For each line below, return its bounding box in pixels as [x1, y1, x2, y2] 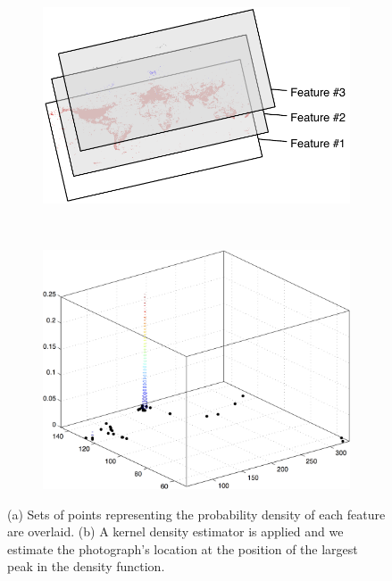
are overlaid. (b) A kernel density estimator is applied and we [7, 522, 344, 541]
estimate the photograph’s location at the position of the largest [7, 539, 358, 558]
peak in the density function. [7, 557, 165, 576]
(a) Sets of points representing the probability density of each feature [7, 504, 386, 523]
